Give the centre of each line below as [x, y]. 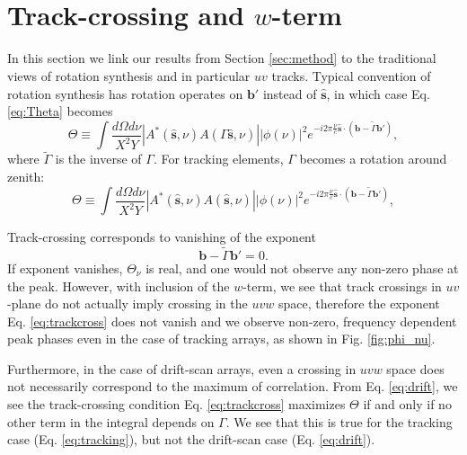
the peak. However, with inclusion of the [119, 285]
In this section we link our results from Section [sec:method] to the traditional [222, 58]
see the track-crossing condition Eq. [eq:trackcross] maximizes [176, 404]
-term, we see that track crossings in [342, 285]
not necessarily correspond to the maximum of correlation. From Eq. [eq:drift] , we [233, 386]
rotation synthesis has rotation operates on [125, 93]
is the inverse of [98, 159]
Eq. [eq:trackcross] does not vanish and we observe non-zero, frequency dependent [232, 321]
